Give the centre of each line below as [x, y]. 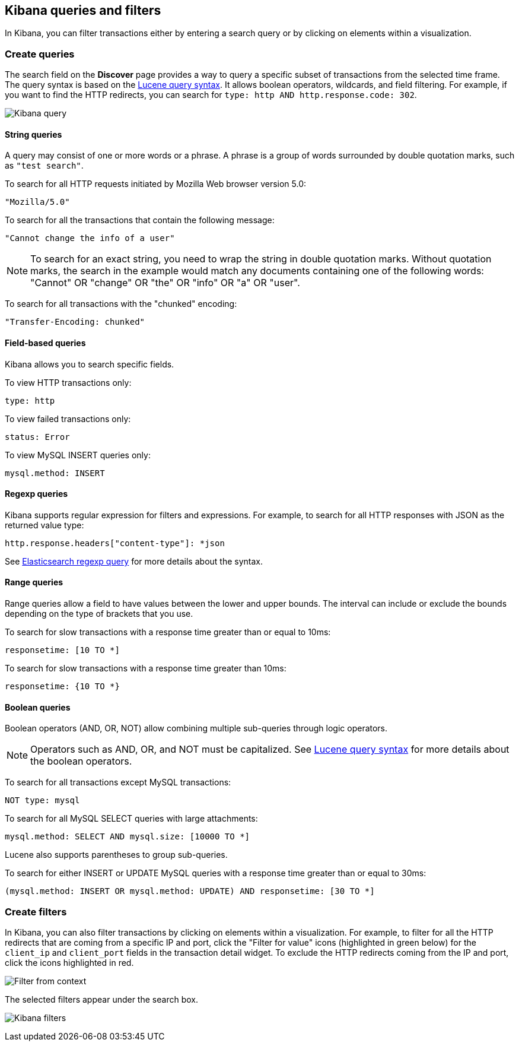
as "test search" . [44, 166]
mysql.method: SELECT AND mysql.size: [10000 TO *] [128, 837]
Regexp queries [36, 494]
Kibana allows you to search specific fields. [90, 364]
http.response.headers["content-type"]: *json [115, 543]
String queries [34, 134]
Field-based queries [45, 343]
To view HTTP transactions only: [68, 382]
